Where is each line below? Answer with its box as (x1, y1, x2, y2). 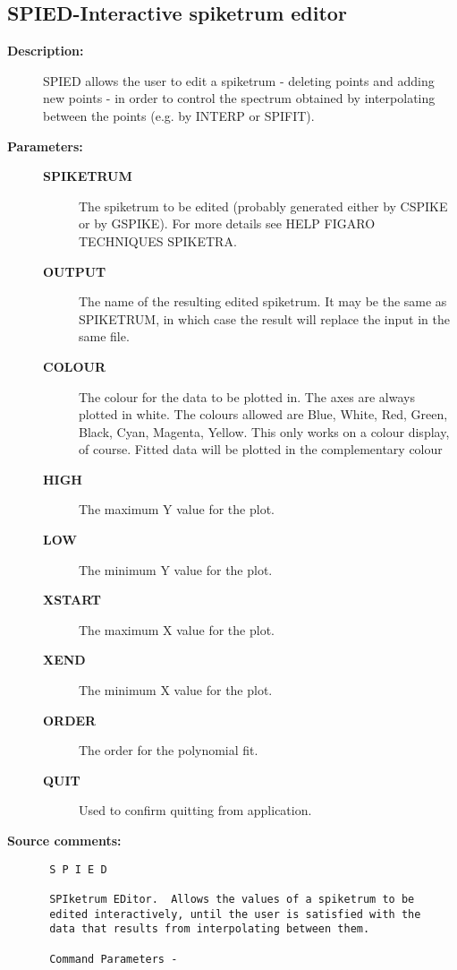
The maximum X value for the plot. (79, 620, 275, 639)
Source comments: (7, 831, 122, 850)
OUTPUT (43, 262, 106, 280)
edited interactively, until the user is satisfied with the (49, 907, 421, 921)
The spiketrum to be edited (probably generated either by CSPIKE (79, 196, 448, 215)
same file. (79, 327, 130, 346)
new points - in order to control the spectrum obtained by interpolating (43, 89, 436, 107)
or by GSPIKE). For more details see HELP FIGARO (79, 214, 376, 233)
